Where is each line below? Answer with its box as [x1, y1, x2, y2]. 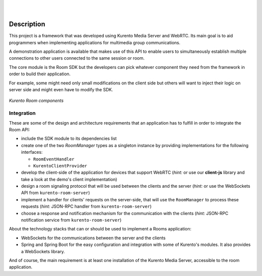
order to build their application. [9, 71, 71, 77]
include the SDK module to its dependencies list [21, 136, 117, 142]
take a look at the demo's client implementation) [21, 176, 117, 182]
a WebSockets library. [21, 248, 65, 254]
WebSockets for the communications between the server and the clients [21, 235, 166, 241]
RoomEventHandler [33, 156, 75, 162]
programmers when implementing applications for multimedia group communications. [9, 39, 180, 46]
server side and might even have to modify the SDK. [9, 87, 114, 93]
